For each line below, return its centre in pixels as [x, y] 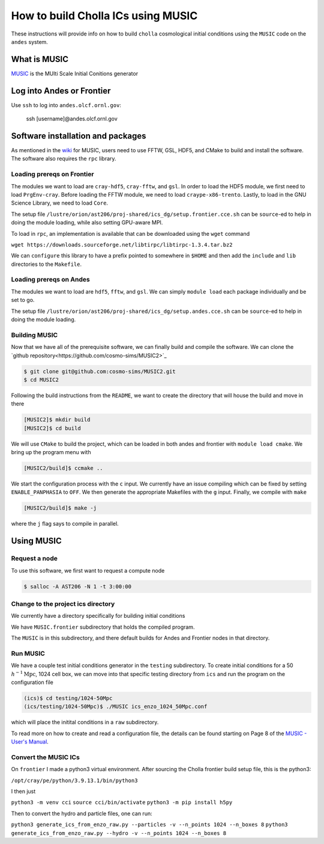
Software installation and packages [79, 136]
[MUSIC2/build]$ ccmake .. [63, 468]
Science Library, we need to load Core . [59, 203]
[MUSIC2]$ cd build [52, 428]
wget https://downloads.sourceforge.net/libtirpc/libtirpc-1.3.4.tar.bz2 [122, 245]
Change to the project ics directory [63, 603]
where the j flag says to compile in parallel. [65, 524]
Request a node [34, 558]
